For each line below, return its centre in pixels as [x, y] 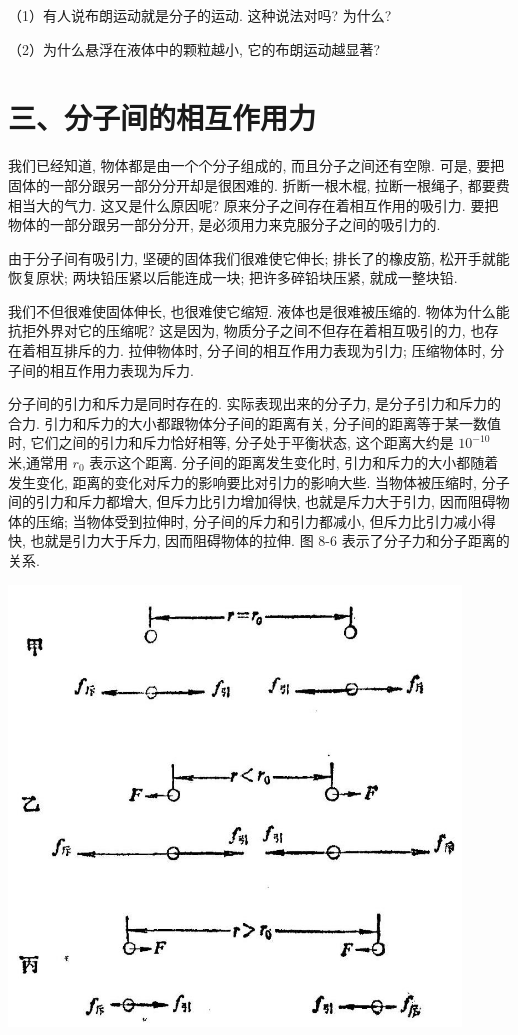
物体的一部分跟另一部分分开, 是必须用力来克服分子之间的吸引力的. [224, 224]
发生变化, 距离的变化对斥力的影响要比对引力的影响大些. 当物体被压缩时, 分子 [259, 481]
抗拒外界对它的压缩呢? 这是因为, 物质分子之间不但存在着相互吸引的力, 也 [246, 330]
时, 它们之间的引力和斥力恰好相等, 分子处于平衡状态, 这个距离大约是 [231, 442]
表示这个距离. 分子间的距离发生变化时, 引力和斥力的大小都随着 [294, 462]
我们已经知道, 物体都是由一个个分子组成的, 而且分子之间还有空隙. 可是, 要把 [256, 165]
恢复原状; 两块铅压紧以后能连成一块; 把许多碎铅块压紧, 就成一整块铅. [233, 277]
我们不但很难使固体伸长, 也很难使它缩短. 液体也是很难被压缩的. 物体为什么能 [259, 310]
